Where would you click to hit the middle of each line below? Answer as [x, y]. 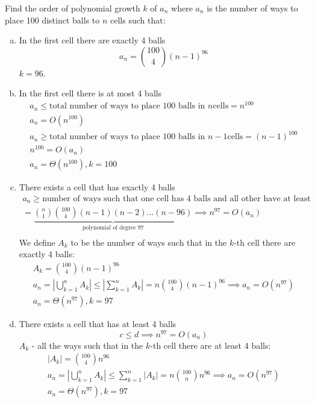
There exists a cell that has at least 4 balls [98, 324]
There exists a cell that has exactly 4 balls [97, 187]
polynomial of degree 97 [113, 228]
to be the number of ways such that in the [149, 242]
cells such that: [138, 20]
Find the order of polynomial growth [73, 8]
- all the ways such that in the [87, 345]
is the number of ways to [252, 8]
